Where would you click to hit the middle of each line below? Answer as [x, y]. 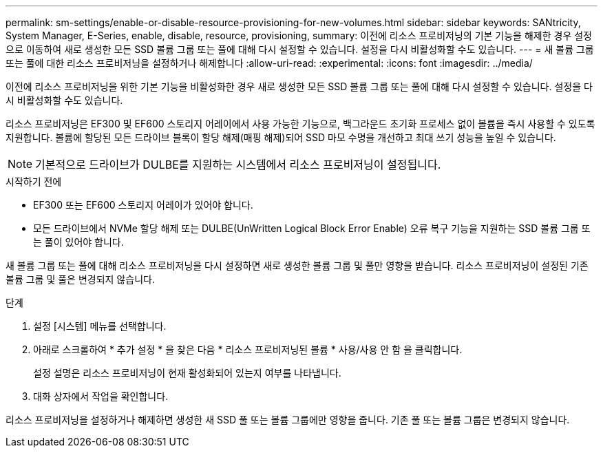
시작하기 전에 [34, 181]
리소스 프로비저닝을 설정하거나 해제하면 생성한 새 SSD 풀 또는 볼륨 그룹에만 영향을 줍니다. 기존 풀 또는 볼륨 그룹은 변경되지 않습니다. [288, 420]
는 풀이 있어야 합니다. [78, 242]
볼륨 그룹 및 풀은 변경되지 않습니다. [80, 279]
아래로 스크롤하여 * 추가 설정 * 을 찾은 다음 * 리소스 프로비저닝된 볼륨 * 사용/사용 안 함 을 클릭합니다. [248, 349]
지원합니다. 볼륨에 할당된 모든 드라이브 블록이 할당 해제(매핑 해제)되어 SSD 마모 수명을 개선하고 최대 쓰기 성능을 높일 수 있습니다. [281, 137]
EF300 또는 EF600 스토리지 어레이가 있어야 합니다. [143, 205]
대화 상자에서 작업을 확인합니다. [101, 396]
